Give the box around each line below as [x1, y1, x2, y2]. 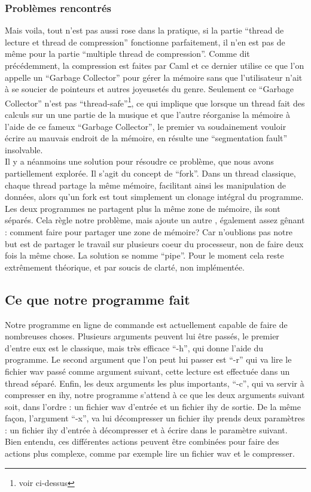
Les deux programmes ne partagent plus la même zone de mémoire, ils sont [5, 202, 280, 214]
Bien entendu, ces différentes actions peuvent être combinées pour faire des [5, 435, 279, 448]
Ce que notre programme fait [5, 290, 190, 308]
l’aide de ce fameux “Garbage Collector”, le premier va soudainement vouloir [5, 120, 286, 132]
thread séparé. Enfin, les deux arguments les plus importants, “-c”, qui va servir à [5, 376, 304, 389]
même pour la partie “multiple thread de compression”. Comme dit [5, 47, 250, 60]
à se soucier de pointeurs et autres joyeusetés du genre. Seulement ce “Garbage [5, 83, 294, 95]
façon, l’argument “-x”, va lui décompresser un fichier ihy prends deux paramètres [5, 412, 305, 424]
